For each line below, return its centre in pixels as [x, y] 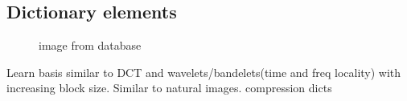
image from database [90, 45]
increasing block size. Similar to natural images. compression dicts [169, 88]
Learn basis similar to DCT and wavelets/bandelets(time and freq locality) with [204, 72]
